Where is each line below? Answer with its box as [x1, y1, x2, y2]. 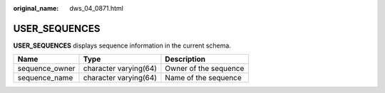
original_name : [13, 4, 59, 12]
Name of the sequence [165, 73, 242, 83]
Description [165, 54, 206, 64]
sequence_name [17, 73, 73, 83]
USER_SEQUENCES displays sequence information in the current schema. [13, 41, 232, 50]
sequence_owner [17, 64, 76, 74]
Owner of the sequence [165, 64, 245, 74]
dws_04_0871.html [69, 4, 124, 12]
